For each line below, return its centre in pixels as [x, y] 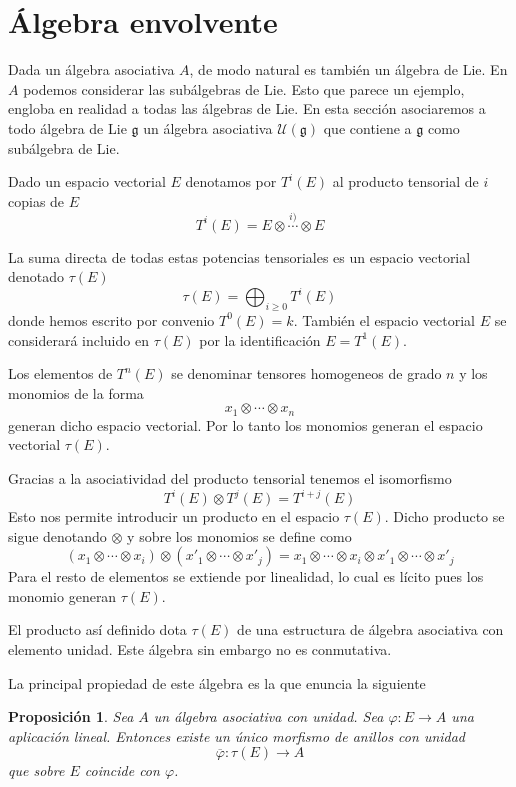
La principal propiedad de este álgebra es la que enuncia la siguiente [217, 682]
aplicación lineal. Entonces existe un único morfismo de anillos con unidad [237, 735]
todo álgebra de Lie [67, 127]
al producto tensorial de [405, 181]
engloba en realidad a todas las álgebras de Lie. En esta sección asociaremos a [247, 108]
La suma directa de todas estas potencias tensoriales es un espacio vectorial [239, 256]
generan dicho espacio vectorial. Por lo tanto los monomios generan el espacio [245, 424]
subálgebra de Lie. [64, 147]
